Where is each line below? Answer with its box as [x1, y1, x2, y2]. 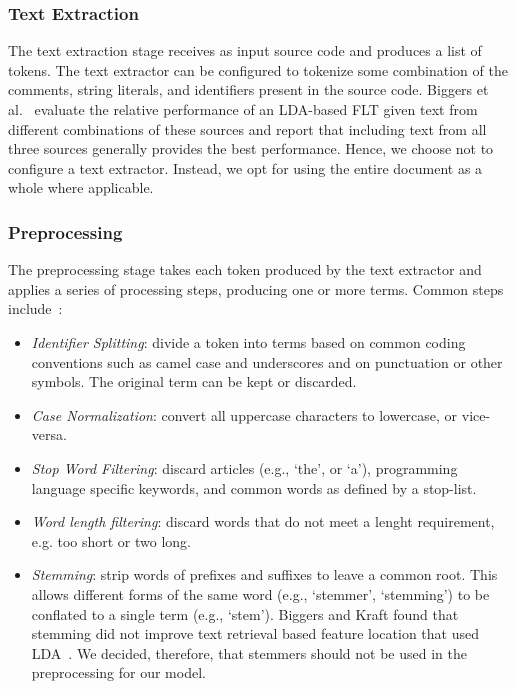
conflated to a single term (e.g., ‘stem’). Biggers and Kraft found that [31, 603, 459, 624]
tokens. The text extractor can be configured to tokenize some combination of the [8, 59, 508, 80]
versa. [31, 424, 67, 445]
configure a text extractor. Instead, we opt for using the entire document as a [8, 157, 483, 178]
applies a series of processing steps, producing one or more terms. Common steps [8, 278, 504, 299]
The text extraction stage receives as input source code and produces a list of [8, 40, 482, 61]
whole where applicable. [8, 177, 154, 198]
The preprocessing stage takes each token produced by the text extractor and [8, 259, 482, 280]
